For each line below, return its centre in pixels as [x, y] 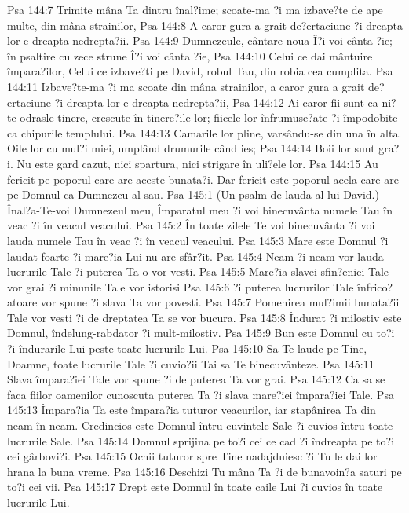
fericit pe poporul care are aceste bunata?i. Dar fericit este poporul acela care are [203, 179]
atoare [22, 302]
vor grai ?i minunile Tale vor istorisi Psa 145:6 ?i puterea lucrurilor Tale [181, 286]
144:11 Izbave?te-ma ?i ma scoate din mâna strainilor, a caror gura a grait [186, 86]
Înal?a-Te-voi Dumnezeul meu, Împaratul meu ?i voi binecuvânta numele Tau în [200, 209]
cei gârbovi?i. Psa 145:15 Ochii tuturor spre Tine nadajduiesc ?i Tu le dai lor [192, 456]
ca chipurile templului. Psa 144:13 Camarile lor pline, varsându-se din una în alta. [204, 132]
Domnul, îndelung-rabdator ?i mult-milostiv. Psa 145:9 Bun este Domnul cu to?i [201, 333]
